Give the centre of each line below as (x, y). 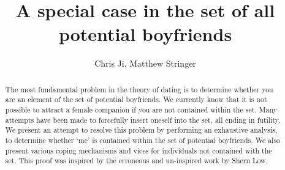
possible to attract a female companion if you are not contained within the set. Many (141, 110)
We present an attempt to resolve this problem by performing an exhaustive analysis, (141, 130)
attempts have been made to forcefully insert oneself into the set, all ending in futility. (143, 120)
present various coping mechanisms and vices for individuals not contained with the (139, 150)
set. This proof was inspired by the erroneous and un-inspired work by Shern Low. (137, 161)
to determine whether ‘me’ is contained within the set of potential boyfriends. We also (143, 140)
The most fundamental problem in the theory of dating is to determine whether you (139, 89)
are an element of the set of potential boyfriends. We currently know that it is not (136, 99)
